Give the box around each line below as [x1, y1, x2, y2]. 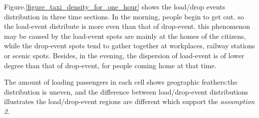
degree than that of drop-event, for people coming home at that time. [4, 60, 217, 70]
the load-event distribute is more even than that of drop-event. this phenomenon [4, 21, 251, 31]
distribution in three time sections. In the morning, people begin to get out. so [4, 11, 244, 21]
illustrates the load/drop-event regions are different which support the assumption [4, 96, 255, 107]
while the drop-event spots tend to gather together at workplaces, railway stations [4, 40, 255, 51]
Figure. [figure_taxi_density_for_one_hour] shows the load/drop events [4, 1, 226, 11]
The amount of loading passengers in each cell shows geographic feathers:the [4, 77, 238, 87]
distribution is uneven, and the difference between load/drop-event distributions [4, 86, 249, 97]
